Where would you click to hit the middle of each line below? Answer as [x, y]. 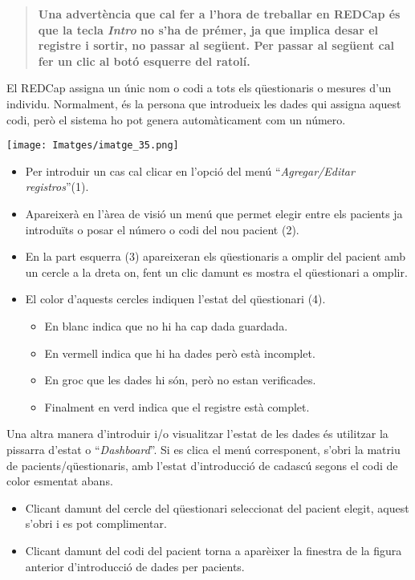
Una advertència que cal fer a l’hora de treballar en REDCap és [219, 14]
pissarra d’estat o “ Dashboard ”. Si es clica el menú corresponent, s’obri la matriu [203, 449]
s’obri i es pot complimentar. [96, 523]
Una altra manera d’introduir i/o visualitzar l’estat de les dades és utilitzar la [197, 434]
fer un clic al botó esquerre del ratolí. [144, 61]
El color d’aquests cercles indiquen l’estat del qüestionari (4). [175, 299]
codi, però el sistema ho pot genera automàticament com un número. [176, 119]
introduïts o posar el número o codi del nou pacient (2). [162, 229]
